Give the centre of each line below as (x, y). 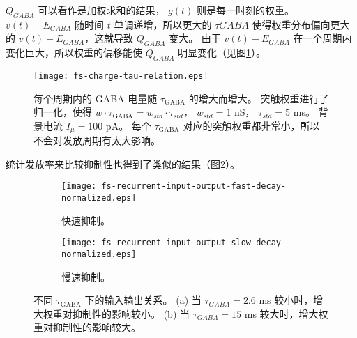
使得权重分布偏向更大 (301, 24)
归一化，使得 (63, 112)
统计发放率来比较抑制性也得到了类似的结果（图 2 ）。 (123, 163)
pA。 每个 (128, 125)
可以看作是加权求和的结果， (101, 10)
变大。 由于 (195, 38)
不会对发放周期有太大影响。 (97, 140)
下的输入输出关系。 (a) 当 (143, 300)
